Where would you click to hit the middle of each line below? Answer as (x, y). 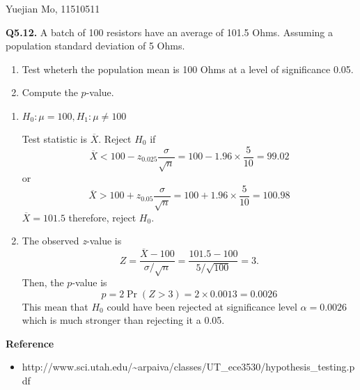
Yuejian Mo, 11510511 (53, 8)
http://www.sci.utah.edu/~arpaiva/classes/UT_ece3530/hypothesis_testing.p (188, 367)
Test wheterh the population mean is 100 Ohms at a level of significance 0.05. (188, 69)
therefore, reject (102, 217)
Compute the (50, 92)
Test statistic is (55, 138)
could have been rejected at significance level (202, 306)
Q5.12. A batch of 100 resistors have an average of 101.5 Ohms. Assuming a (169, 32)
